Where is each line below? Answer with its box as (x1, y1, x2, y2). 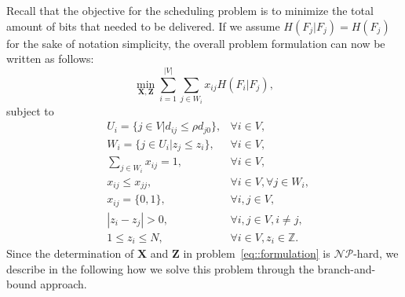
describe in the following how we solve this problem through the (6, 260, 314, 277)
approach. (40, 276, 87, 292)
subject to (6, 102, 54, 119)
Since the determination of (6, 245, 134, 262)
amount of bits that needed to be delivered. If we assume (6, 17, 280, 34)
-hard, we (353, 245, 399, 262)
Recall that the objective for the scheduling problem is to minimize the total (6, 2, 374, 18)
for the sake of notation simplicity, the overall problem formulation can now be (6, 35, 385, 51)
